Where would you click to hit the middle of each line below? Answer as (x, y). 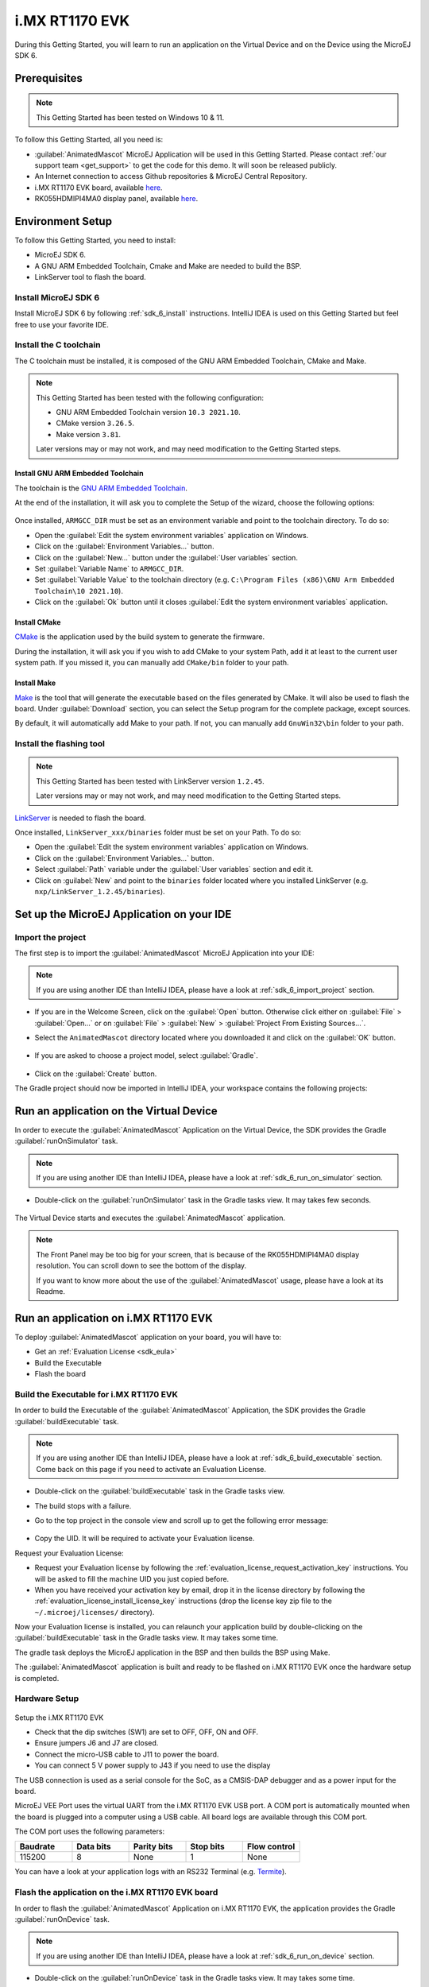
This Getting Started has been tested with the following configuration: (150, 397)
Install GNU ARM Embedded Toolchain (79, 474)
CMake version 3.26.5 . (95, 423)
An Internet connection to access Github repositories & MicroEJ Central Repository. (171, 176)
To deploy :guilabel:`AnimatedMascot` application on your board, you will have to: (148, 1337)
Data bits (94, 1846)
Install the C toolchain (58, 345)
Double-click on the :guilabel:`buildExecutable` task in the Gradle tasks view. (160, 1491)
